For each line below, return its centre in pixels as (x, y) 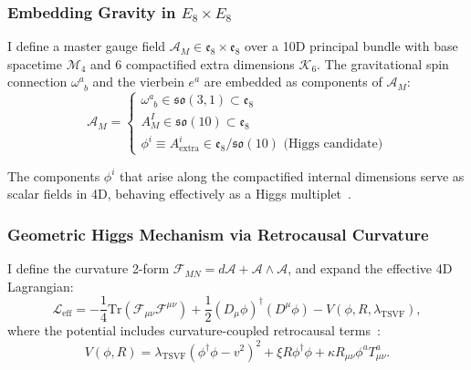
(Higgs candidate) (333, 144)
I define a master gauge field (87, 46)
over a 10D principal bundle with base (351, 46)
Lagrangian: (41, 286)
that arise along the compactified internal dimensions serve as (292, 175)
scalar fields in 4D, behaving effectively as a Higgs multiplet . (179, 194)
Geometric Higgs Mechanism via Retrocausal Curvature (218, 234)
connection (37, 82)
